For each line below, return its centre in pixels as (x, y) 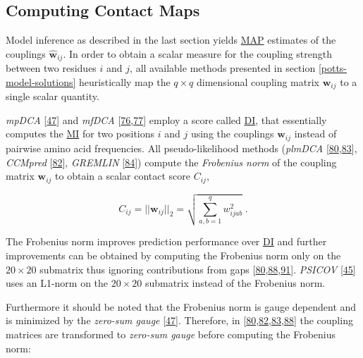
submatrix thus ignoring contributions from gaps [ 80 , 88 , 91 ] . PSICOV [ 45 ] (198, 269)
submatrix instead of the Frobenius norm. (235, 283)
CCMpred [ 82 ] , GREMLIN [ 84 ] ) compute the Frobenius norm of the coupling (171, 162)
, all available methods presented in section (223, 68)
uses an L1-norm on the (57, 283)
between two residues (51, 68)
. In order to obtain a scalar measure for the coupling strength (197, 53)
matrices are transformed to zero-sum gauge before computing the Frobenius (171, 334)
